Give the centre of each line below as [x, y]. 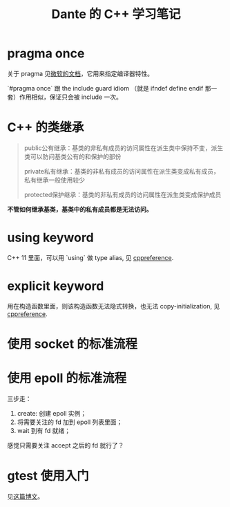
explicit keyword [56, 286]
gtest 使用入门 [48, 476]
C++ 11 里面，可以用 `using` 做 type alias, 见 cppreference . [90, 257]
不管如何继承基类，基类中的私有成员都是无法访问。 [80, 209]
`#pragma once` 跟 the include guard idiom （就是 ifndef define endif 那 [109, 88]
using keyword [51, 238]
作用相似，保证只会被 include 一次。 [70, 97]
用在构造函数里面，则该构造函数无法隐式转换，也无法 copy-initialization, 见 [114, 306]
